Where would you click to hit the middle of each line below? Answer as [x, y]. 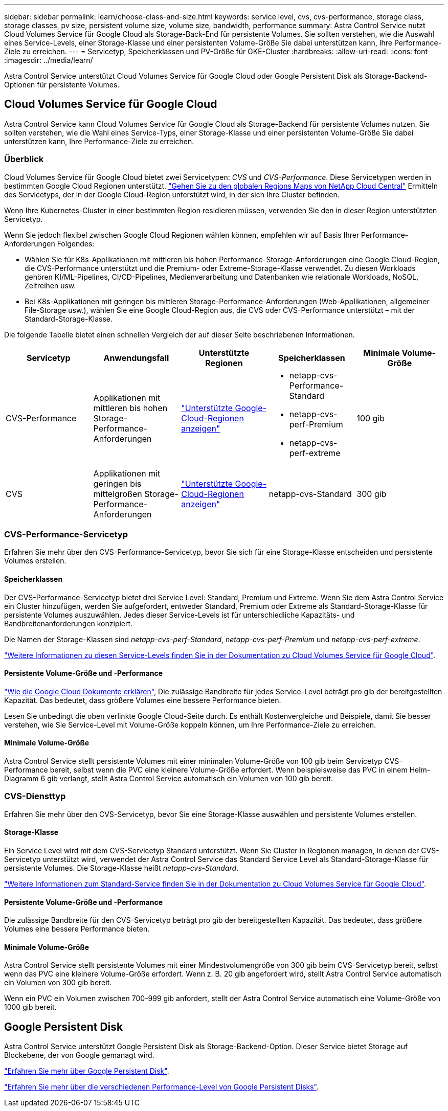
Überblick [24, 159]
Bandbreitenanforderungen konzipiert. [69, 623]
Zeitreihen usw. [50, 285]
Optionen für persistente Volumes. [62, 85]
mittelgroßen [118, 494]
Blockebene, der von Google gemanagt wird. [79, 1055]
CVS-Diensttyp [35, 796]
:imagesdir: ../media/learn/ [49, 60]
